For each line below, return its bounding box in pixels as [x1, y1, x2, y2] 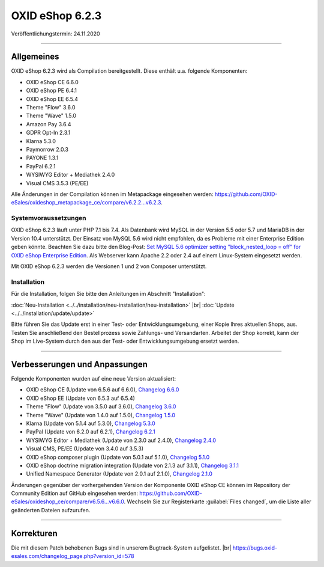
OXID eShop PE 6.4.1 [26, 87, 77, 94]
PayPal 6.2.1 [26, 162, 56, 170]
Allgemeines [11, 52, 59, 62]
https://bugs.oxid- [232, 544, 277, 551]
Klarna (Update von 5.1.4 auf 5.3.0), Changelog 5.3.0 [26, 420, 155, 427]
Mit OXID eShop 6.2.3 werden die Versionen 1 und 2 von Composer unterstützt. [11, 263, 207, 270]
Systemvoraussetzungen [11, 214, 86, 222]
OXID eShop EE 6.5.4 [26, 95, 78, 102]
